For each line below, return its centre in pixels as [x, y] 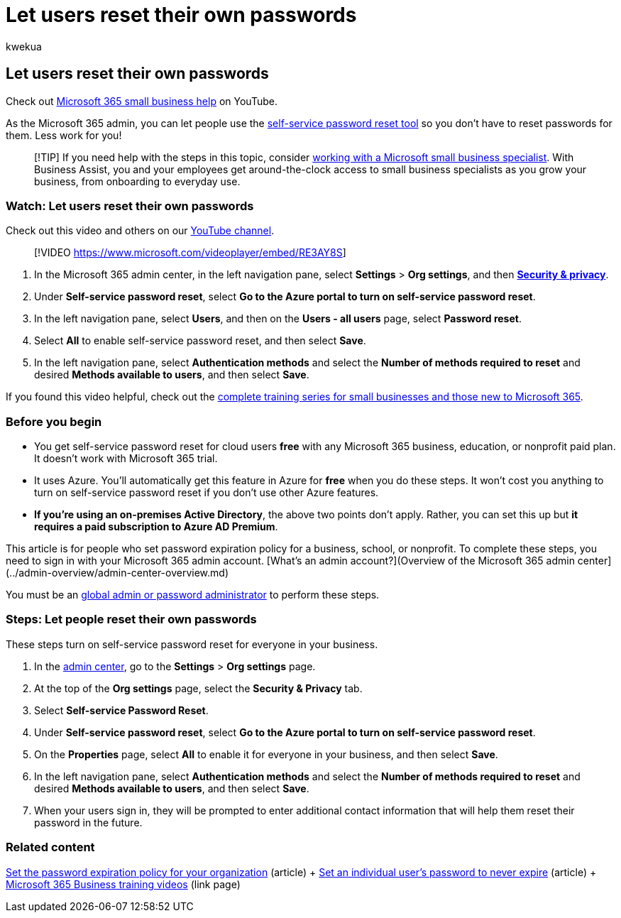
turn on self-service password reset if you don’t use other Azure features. [207, 493]
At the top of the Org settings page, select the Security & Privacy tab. [198, 688]
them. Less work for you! [64, 135]
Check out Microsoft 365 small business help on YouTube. [142, 101]
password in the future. [88, 822]
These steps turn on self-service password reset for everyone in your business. [192, 644]
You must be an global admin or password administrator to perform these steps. [193, 595]
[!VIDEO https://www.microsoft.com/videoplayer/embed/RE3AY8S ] [190, 253]
